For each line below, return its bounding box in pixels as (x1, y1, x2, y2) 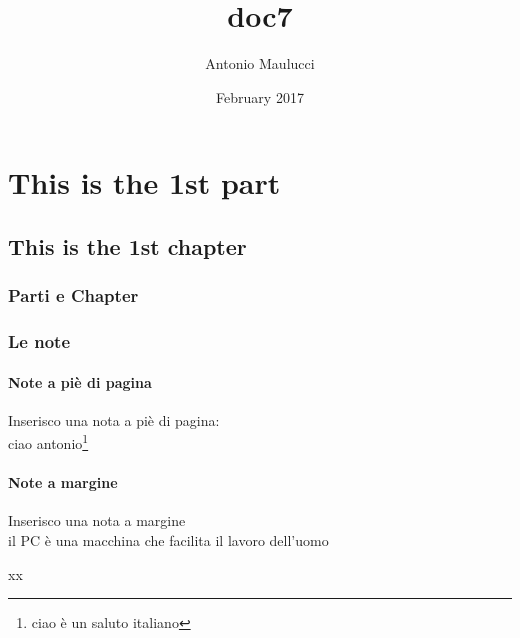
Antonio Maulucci (205, 53, 315, 74)
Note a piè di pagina (8, 371, 152, 392)
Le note (8, 329, 71, 354)
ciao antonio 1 (8, 430, 89, 454)
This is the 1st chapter (8, 230, 247, 261)
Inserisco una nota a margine (8, 510, 186, 531)
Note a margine (8, 472, 118, 493)
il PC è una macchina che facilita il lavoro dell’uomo (8, 530, 329, 550)
